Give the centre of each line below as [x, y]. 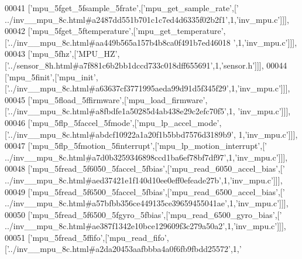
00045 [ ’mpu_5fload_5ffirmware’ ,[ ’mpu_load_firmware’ [105, 99]
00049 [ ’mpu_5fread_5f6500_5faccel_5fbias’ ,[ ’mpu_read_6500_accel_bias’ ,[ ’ [145, 191]
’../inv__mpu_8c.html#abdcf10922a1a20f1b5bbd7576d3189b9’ [120, 134]
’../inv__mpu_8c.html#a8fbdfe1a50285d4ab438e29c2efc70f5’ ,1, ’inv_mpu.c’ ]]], [149, 111]
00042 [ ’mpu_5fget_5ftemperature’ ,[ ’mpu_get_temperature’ [114, 31]
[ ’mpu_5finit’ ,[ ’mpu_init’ [50, 76]
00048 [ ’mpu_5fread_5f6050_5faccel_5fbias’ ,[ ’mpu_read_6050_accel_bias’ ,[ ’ [145, 168]
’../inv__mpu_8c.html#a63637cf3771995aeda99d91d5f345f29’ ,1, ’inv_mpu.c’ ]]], [148, 88]
